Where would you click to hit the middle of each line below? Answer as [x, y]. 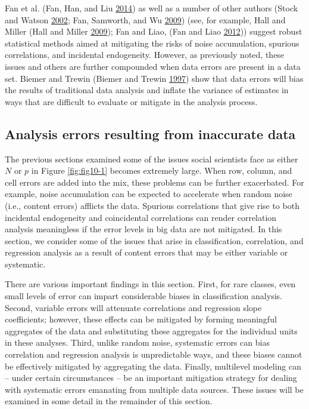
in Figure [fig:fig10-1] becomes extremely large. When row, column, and [162, 170]
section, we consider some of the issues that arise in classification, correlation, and [154, 240]
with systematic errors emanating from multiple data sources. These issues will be [154, 389]
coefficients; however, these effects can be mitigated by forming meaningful [141, 319]
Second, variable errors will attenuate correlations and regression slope [133, 307]
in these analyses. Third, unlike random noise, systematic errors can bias [137, 342]
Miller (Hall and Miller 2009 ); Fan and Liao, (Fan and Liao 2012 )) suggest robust [154, 31]
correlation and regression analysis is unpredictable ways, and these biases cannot [154, 354]
